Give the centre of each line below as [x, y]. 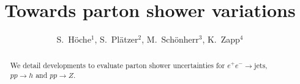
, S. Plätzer [116, 39]
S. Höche [74, 39]
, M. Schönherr [170, 39]
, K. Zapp [221, 39]
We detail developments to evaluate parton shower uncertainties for [118, 65]
